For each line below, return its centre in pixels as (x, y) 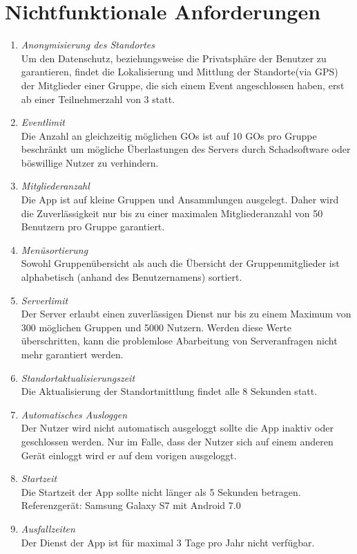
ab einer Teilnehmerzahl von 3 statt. (98, 99)
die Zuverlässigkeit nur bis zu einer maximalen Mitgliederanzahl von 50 (172, 213)
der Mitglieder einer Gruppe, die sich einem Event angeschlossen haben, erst (183, 85)
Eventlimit (43, 122)
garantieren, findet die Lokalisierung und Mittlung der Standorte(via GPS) (180, 72)
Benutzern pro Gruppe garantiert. (93, 227)
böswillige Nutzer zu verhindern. (90, 162)
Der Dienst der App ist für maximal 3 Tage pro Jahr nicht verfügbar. (168, 542)
